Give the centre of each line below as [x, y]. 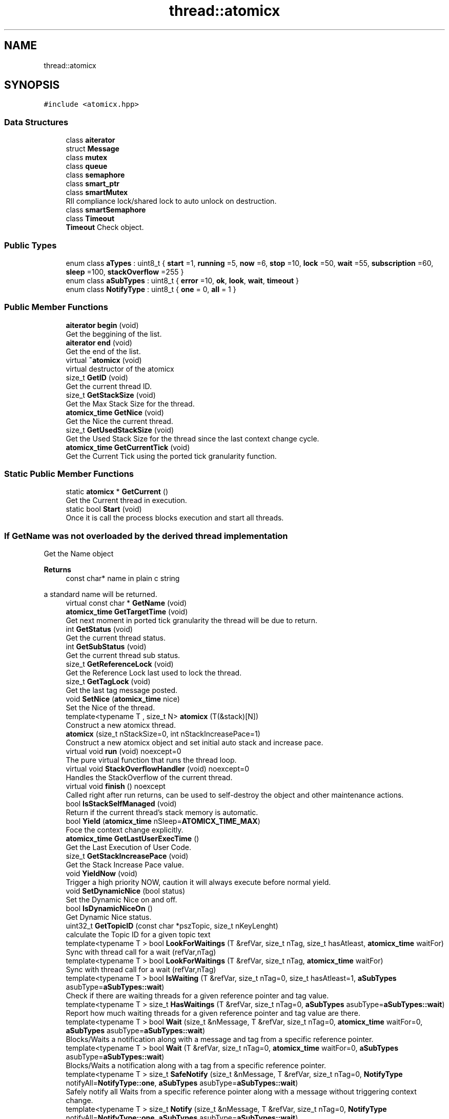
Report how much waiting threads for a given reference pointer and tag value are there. [213, 1013]
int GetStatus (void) [99, 629]
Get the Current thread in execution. [126, 500]
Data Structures [36, 122]
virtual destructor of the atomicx [120, 369]
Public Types [30, 245]
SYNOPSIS [32, 85]
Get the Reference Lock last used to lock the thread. [154, 673]
